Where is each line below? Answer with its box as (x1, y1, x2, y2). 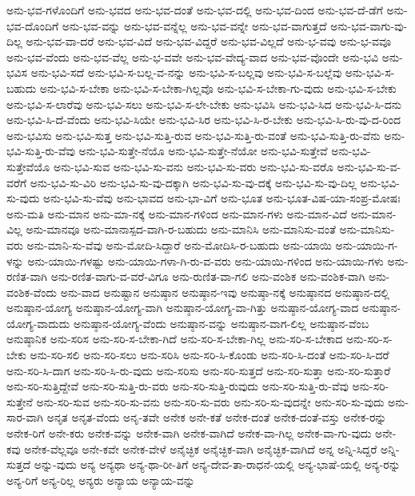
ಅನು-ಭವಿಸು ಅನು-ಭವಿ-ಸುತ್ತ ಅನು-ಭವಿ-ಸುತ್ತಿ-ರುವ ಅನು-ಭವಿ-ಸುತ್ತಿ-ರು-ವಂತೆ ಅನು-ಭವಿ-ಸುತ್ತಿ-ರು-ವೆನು (6, 126, 381, 143)
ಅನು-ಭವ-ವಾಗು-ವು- (330, 17, 408, 34)
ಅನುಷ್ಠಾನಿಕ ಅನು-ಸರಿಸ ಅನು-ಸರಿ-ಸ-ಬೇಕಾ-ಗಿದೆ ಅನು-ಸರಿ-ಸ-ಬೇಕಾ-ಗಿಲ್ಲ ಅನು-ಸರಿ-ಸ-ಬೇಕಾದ (6, 330, 343, 347)
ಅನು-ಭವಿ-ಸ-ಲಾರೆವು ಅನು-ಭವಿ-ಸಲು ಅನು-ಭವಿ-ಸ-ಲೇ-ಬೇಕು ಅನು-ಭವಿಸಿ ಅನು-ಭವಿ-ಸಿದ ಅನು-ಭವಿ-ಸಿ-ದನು (6, 95, 401, 112)
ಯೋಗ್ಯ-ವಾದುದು (6, 314, 70, 331)
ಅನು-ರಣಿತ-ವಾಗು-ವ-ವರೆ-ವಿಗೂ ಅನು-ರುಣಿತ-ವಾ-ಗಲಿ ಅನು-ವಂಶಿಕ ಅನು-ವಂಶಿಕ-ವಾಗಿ (50, 268, 365, 285)
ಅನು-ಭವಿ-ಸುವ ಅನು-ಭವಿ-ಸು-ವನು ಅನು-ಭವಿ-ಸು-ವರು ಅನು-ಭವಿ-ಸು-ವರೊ (53, 158, 333, 174)
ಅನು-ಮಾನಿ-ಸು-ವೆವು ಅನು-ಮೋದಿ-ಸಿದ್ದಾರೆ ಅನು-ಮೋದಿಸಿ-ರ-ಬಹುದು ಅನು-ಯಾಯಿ (26, 236, 332, 253)
